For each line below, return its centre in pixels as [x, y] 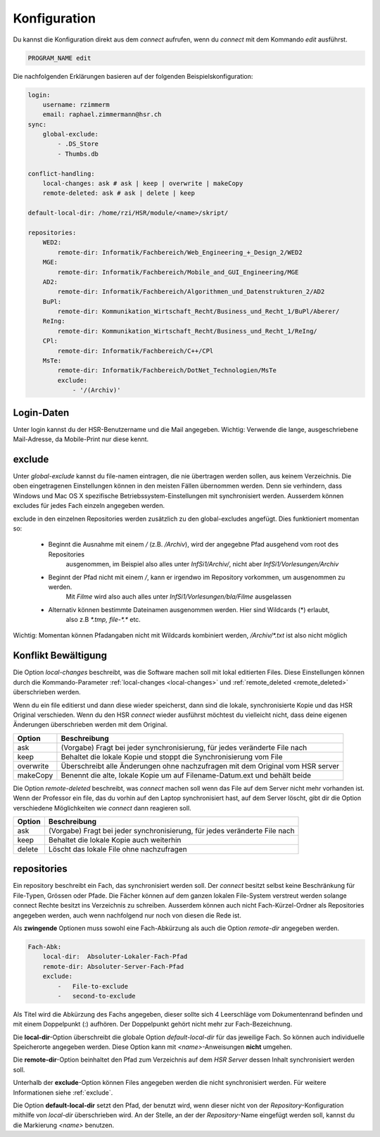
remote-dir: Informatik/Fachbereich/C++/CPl [135, 351]
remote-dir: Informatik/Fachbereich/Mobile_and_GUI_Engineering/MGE [178, 272]
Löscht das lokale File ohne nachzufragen [118, 849]
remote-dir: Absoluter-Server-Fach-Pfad [113, 966]
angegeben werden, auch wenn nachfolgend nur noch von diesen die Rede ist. [127, 915]
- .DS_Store [78, 144]
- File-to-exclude [93, 986]
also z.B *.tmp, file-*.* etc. [103, 620]
